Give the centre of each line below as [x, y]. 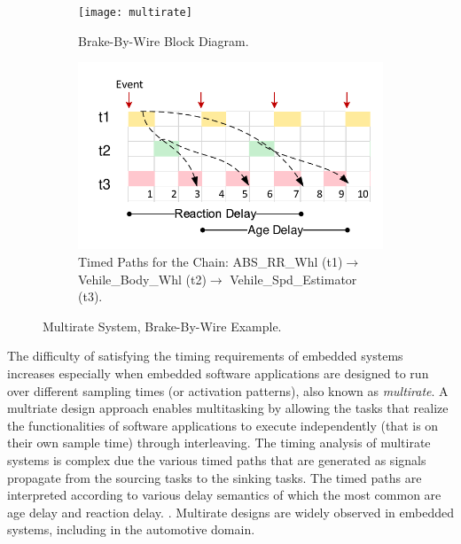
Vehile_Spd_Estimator [293, 279]
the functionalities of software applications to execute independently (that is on [223, 425]
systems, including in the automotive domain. [131, 529]
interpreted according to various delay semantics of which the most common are [224, 495]
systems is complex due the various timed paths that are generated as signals [217, 459]
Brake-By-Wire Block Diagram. [164, 40]
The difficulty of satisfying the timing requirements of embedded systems [205, 356]
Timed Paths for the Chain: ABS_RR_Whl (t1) [211, 262]
